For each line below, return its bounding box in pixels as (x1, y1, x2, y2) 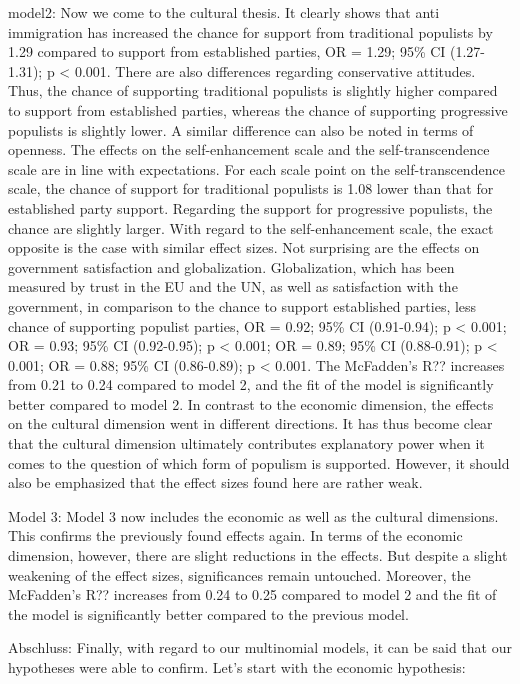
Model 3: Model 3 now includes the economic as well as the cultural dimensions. (8, 505, 499, 526)
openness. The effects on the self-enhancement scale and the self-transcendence (8, 139, 490, 160)
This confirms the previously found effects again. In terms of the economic (8, 525, 463, 546)
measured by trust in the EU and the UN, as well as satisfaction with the (8, 276, 458, 297)
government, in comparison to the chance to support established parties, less (8, 295, 477, 316)
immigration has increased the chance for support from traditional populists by (8, 21, 493, 42)
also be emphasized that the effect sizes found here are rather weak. (8, 472, 423, 493)
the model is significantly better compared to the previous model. (8, 603, 409, 624)
